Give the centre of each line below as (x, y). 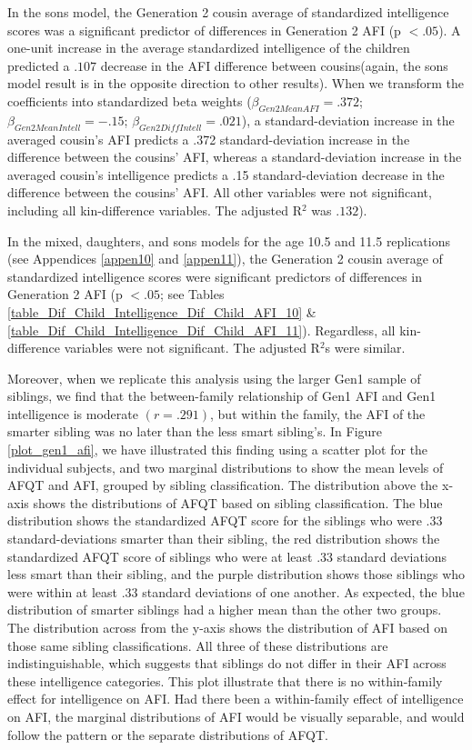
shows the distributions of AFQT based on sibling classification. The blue (238, 502)
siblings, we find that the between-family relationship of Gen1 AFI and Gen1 (222, 396)
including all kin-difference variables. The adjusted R (155, 210)
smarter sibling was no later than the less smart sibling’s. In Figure (195, 431)
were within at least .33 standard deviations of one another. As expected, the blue (236, 591)
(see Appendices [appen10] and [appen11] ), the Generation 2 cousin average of (225, 259)
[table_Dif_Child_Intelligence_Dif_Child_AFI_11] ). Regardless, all (201, 330)
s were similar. (365, 348)
